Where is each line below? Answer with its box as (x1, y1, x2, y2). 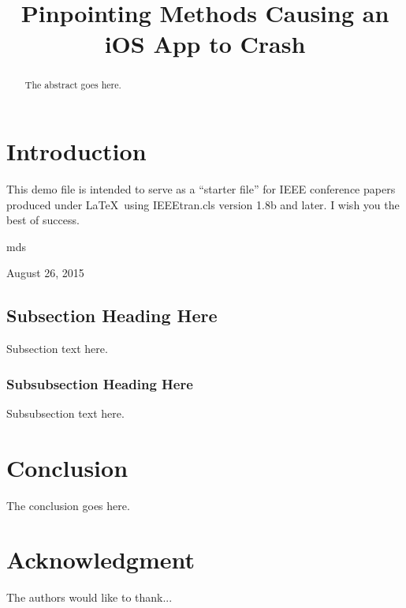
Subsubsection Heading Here (6, 373, 193, 393)
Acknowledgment (6, 543, 195, 576)
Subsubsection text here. (6, 404, 125, 421)
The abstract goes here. (24, 78, 121, 92)
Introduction (6, 135, 147, 167)
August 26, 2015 (6, 265, 84, 281)
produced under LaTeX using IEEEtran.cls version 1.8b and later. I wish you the (6, 196, 400, 212)
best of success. (6, 212, 80, 228)
